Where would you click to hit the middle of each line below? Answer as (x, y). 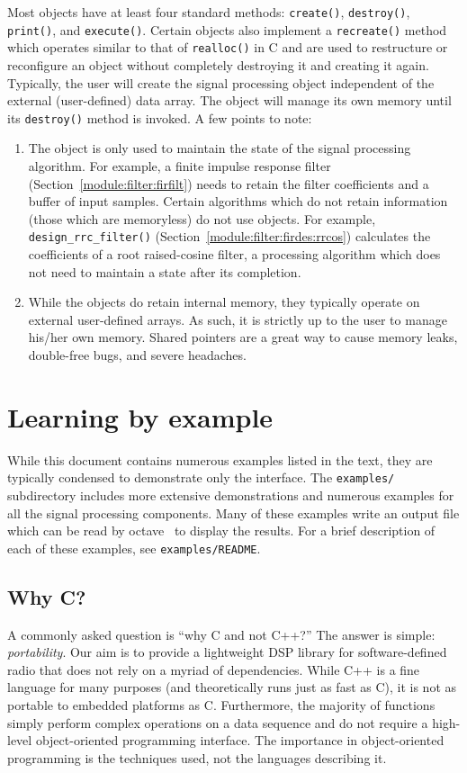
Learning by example (140, 416)
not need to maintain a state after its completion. (165, 271)
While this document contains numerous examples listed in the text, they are (220, 459)
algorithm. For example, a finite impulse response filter (180, 166)
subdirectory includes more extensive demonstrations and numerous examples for (231, 494)
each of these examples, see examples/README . (134, 548)
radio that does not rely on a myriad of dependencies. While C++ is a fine (214, 669)
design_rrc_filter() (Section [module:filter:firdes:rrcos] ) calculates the (229, 236)
